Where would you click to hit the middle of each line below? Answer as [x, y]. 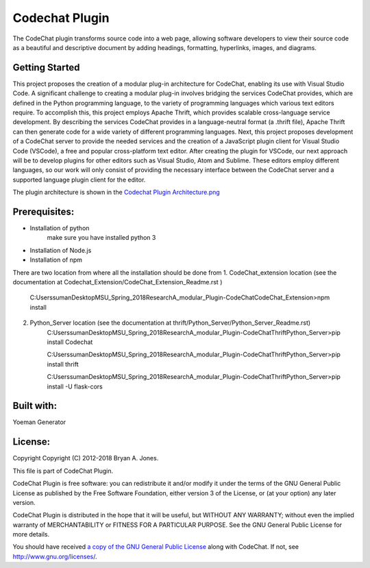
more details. [31, 534]
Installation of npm [56, 260]
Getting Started [46, 67]
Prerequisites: [44, 211]
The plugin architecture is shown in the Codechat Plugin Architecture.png [116, 193]
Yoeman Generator [39, 422]
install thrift [63, 364]
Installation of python [60, 228]
